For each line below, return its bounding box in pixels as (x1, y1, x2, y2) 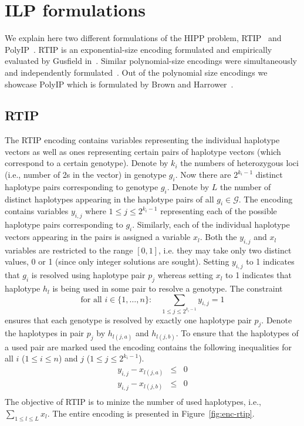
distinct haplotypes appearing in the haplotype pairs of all (5, 192, 214, 205)
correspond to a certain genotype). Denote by (5, 157, 168, 169)
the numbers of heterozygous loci (180, 157, 299, 169)
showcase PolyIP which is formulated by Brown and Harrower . (5, 77, 234, 90)
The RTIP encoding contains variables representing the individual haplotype (5, 134, 280, 146)
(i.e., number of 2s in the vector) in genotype (5, 168, 167, 181)
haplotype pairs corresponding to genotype (5, 180, 158, 192)
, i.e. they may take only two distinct (158, 244, 292, 256)
